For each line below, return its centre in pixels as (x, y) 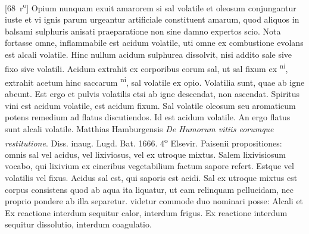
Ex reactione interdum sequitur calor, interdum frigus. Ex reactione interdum (146, 212)
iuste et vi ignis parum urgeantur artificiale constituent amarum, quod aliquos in (152, 19)
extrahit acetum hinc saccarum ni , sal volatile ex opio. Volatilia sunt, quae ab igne (155, 81)
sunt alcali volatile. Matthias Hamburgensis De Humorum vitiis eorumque (139, 128)
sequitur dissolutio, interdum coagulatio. (78, 224)
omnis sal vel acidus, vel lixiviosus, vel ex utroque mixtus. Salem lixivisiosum (145, 154)
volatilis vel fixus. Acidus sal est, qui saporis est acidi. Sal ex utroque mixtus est (151, 177)
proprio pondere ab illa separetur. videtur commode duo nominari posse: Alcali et (154, 201)
